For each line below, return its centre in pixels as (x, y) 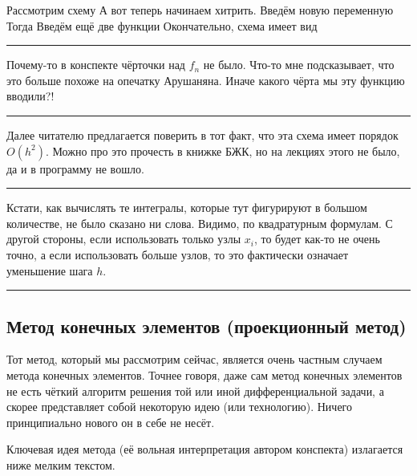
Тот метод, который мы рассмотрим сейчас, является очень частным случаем (194, 359)
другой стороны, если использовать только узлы (124, 239)
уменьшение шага (50, 270)
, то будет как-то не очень (317, 239)
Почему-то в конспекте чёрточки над (96, 65)
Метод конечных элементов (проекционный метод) (206, 325)
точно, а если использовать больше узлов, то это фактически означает (178, 254)
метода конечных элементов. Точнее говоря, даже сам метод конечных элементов (204, 374)
